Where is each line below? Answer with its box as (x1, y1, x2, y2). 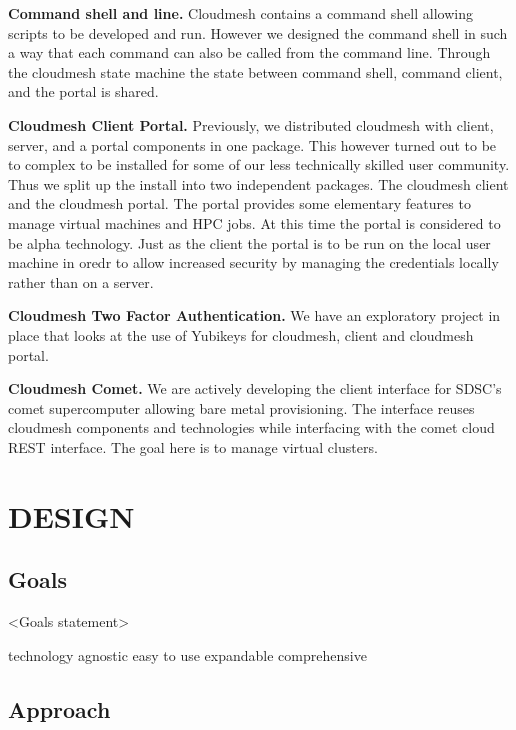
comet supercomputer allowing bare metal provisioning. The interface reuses (8, 397, 475, 418)
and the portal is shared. (8, 81, 159, 102)
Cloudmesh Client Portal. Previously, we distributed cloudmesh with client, (8, 114, 494, 135)
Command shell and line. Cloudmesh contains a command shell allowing (8, 3, 473, 23)
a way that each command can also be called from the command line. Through (8, 42, 491, 63)
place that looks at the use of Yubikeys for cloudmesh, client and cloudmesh (8, 324, 474, 345)
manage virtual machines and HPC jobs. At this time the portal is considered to (8, 212, 501, 233)
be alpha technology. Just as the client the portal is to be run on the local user (8, 232, 491, 253)
